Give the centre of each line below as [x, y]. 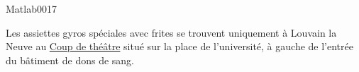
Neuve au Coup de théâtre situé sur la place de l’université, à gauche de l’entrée [179, 46]
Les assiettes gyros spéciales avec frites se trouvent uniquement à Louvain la [171, 32]
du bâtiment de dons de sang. [70, 60]
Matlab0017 [31, 8]
